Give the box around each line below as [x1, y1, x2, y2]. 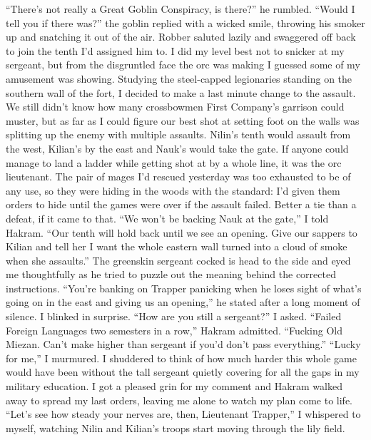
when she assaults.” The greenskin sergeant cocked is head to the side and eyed [6, 252, 351, 267]
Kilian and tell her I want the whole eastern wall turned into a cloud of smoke [6, 239, 347, 254]
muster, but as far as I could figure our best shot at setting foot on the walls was [6, 113, 360, 128]
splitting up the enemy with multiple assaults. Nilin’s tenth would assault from [6, 127, 351, 142]
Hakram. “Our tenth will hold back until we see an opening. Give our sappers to [6, 225, 357, 240]
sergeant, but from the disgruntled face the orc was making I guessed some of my [6, 57, 360, 72]
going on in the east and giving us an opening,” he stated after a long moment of [6, 295, 360, 309]
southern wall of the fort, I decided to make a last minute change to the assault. [6, 85, 356, 100]
